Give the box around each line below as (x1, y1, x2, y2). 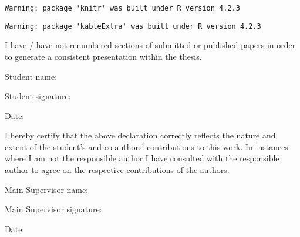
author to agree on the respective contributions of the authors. (5, 164, 230, 176)
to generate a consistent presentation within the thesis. (5, 50, 202, 62)
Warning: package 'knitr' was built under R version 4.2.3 (5, 4, 240, 12)
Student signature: (5, 90, 71, 102)
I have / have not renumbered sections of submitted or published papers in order (5, 39, 296, 51)
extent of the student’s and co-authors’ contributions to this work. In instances (5, 140, 288, 153)
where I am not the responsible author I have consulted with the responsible (5, 152, 279, 164)
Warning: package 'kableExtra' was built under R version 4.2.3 (5, 22, 261, 31)
